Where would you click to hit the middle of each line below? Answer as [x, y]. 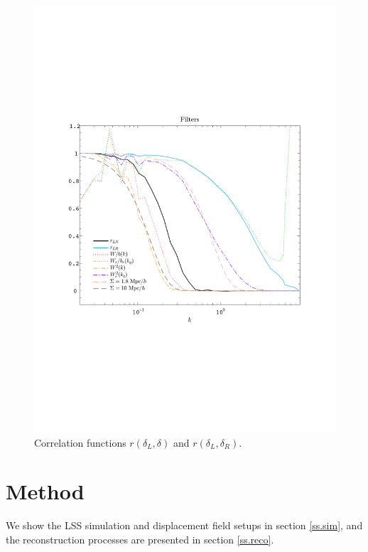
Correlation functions [80, 442]
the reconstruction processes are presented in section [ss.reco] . [140, 539]
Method [45, 491]
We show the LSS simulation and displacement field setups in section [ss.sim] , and [184, 525]
